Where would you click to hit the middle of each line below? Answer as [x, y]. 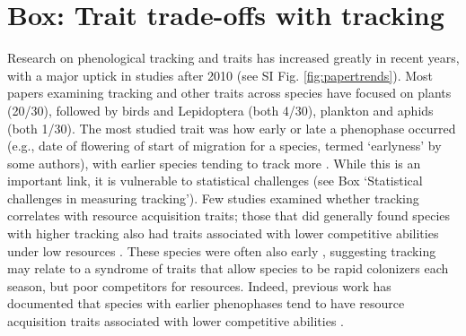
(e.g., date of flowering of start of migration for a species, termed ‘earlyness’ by [224, 146]
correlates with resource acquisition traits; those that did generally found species [229, 215]
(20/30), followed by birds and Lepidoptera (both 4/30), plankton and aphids [220, 110]
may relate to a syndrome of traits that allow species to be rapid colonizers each [228, 268]
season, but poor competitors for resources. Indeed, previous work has [199, 285]
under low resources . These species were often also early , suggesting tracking [222, 250]
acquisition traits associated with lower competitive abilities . [176, 321]
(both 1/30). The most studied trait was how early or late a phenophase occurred [232, 128]
